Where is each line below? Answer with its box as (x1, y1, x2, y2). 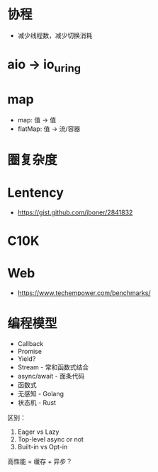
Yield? (17, 355, 36, 363)
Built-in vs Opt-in (17, 442, 68, 451)
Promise (17, 347, 43, 355)
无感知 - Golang (17, 389, 64, 398)
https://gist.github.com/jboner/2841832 (17, 208, 133, 217)
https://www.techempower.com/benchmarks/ (17, 288, 151, 297)
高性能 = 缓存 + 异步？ (7, 457, 73, 466)
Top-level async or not (17, 434, 84, 443)
